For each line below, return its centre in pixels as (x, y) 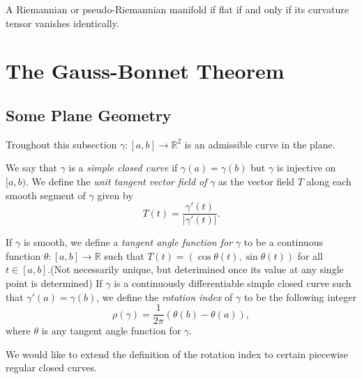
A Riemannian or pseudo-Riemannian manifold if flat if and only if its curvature (177, 9)
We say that (31, 168)
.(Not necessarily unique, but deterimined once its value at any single (196, 269)
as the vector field (257, 181)
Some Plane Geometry (89, 115)
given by (115, 195)
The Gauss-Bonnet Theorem (145, 71)
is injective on (306, 168)
